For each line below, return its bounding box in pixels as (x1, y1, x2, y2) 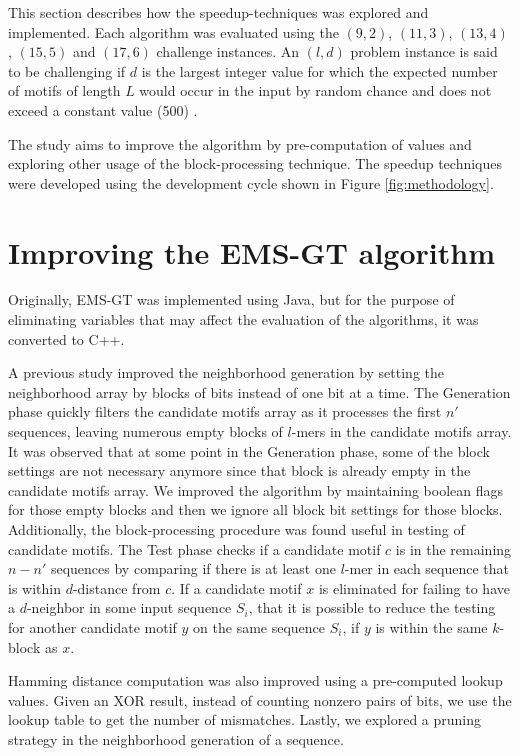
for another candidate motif (8, 616, 177, 637)
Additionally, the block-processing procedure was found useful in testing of (8, 519, 465, 539)
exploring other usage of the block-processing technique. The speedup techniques (8, 153, 503, 174)
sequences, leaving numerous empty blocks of (8, 421, 283, 442)
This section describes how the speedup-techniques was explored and (8, 2, 429, 22)
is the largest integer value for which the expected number (141, 60, 498, 81)
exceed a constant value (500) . (8, 99, 198, 120)
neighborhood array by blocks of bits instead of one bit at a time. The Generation (8, 381, 511, 402)
